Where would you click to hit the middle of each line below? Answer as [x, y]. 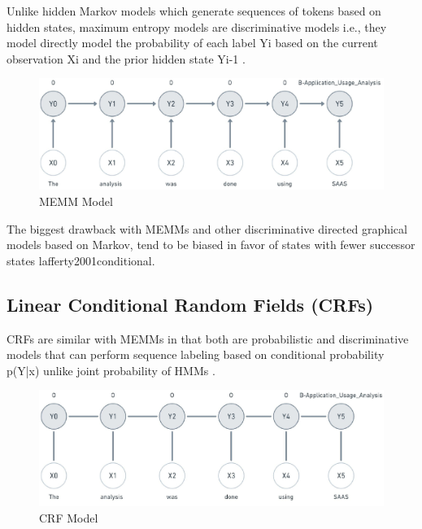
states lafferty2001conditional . [81, 260]
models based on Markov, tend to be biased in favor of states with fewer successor [211, 245]
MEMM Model [76, 201]
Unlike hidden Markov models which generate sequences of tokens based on [194, 11]
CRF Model [69, 517]
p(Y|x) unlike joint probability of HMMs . [111, 370]
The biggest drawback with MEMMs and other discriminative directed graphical [207, 228]
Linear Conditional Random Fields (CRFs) [190, 304]
